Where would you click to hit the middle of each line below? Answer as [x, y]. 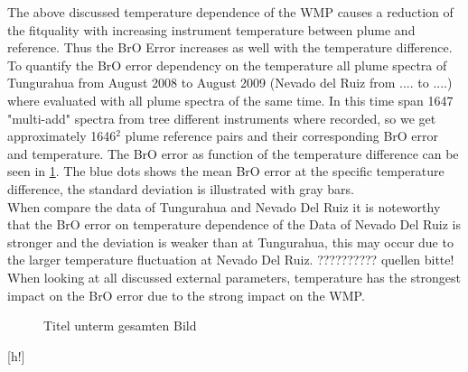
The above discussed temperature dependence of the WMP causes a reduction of [230, 12]
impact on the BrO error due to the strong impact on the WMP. [186, 295]
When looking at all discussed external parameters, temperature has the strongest [234, 277]
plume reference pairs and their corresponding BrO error [282, 136]
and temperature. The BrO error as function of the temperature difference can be [233, 153]
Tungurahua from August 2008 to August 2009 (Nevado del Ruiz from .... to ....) [230, 83]
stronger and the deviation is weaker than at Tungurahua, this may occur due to [230, 242]
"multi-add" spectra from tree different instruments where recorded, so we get [222, 118]
